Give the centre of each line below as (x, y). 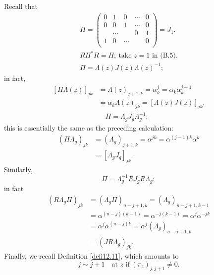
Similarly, (18, 169)
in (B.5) (164, 56)
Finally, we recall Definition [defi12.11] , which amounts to (91, 256)
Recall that (21, 6)
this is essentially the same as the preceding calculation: (89, 127)
